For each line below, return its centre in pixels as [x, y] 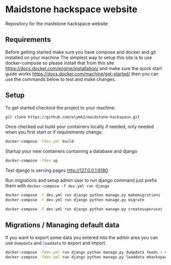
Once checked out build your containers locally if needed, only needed [80, 127]
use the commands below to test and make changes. [61, 79]
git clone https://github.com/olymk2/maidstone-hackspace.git [73, 117]
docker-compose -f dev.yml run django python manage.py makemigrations [83, 195]
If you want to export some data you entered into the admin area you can [82, 237]
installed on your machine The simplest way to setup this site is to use [79, 57]
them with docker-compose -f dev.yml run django [57, 186]
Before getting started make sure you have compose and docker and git [81, 52]
